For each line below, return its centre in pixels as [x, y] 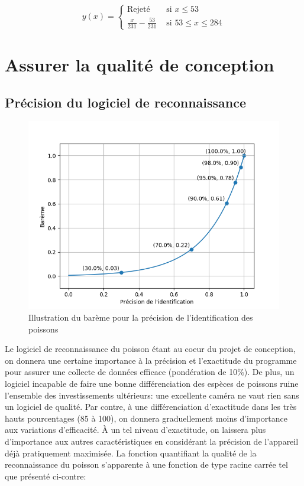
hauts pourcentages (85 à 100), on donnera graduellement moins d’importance [146, 418]
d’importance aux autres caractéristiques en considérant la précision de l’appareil [152, 441]
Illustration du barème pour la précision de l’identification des [141, 317]
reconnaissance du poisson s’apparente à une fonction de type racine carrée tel [146, 464]
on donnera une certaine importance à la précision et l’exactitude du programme [151, 360]
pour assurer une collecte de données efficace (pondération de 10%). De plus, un [150, 372]
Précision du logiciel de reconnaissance [126, 102]
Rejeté [138, 10]
